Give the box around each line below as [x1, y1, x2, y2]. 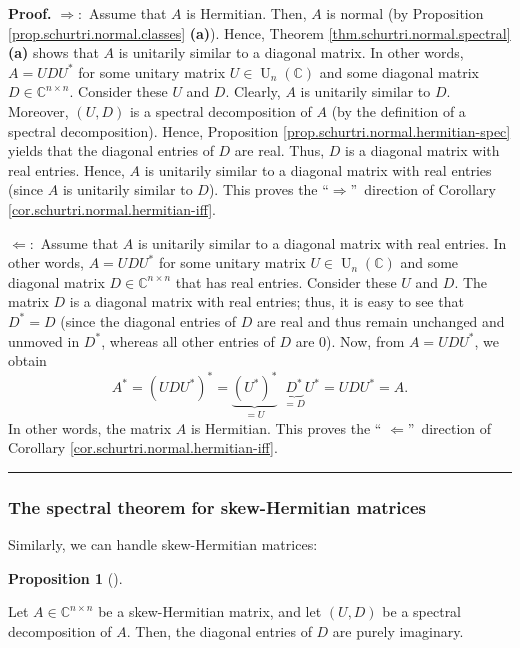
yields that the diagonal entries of [8, 140, 214, 161]
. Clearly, [225, 81, 281, 102]
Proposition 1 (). [8, 567, 123, 588]
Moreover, [8, 100, 69, 121]
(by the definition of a [331, 100, 466, 121]
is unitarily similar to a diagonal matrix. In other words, [118, 42, 464, 63]
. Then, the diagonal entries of [126, 620, 312, 641]
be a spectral [382, 601, 462, 622]
